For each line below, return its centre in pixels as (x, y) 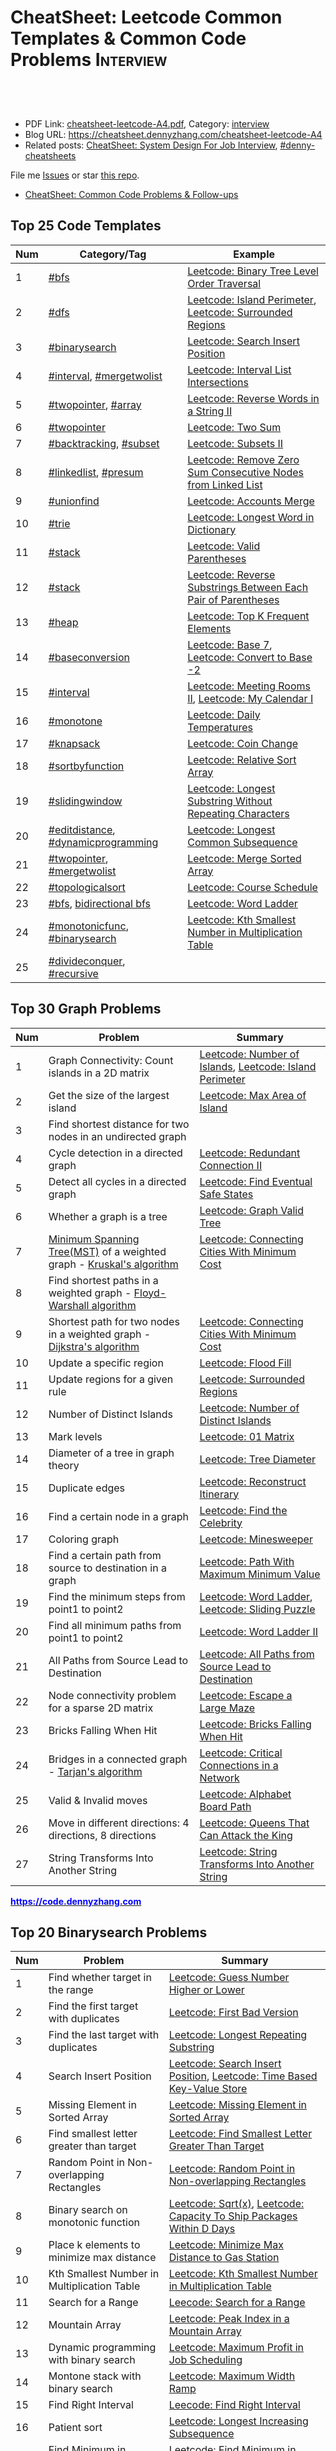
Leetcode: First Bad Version (233, 2013)
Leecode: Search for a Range (237, 2303)
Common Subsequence (242, 842)
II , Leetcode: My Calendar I (250, 698)
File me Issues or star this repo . (75, 175)
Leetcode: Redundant (250, 1153)
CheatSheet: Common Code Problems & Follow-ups (131, 194)
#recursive (73, 973)
